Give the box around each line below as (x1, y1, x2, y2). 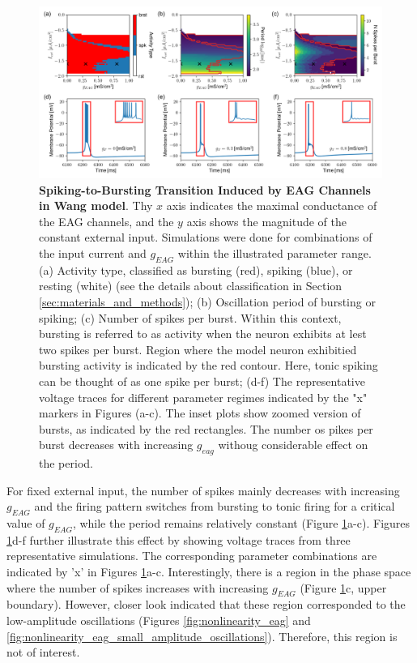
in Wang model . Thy (39, 197, 153, 214)
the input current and (39, 244, 147, 261)
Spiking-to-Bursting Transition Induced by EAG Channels (39, 181, 371, 198)
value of (6, 515, 45, 532)
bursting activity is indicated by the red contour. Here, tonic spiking (39, 357, 378, 374)
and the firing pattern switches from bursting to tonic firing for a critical (34, 498, 395, 515)
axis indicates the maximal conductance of (166, 197, 377, 214)
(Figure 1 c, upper (300, 579, 387, 596)
